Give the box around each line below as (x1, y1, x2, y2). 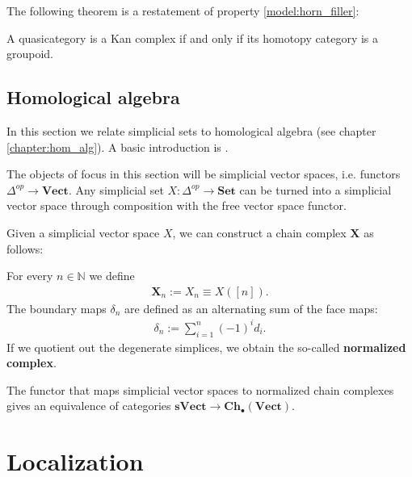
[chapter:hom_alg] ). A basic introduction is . (6, 138, 229, 155)
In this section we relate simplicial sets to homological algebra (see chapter (6, 122, 376, 139)
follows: (6, 240, 44, 257)
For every (6, 267, 53, 284)
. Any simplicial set (68, 181, 164, 198)
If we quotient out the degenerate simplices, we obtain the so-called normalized (6, 338, 406, 355)
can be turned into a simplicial (239, 181, 392, 198)
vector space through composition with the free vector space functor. (6, 197, 347, 214)
